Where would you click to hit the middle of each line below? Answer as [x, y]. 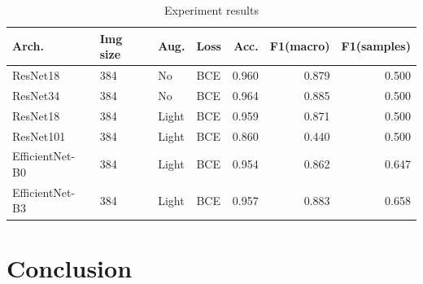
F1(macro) [300, 46]
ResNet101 [39, 135]
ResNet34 [36, 95]
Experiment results [211, 10]
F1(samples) [376, 46]
